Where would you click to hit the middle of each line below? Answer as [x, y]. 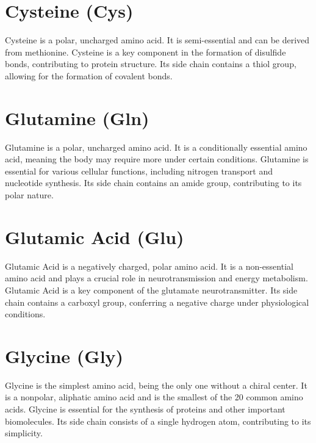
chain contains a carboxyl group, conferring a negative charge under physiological [157, 302]
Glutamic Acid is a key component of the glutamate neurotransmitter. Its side [151, 290]
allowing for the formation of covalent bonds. [89, 75]
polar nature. [29, 195]
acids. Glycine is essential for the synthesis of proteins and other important [145, 409]
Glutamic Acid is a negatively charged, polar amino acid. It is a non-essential [149, 266]
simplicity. [24, 433]
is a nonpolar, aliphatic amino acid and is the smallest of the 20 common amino [154, 397]
